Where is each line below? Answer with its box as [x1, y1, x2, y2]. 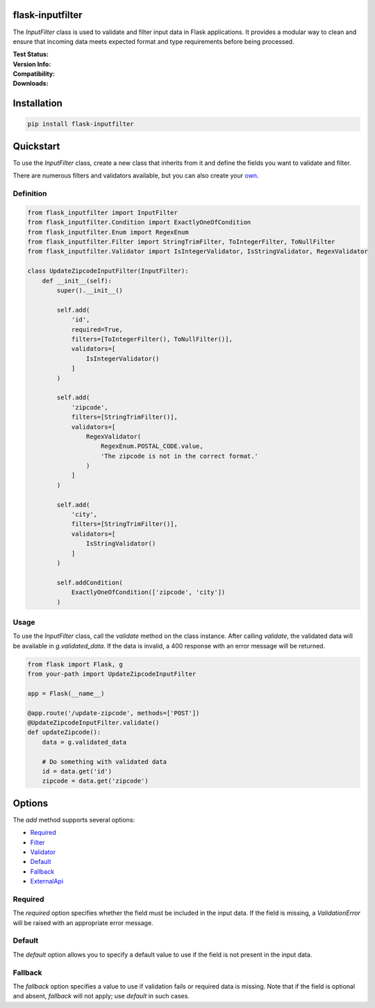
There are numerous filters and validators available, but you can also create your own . [12, 171, 259, 180]
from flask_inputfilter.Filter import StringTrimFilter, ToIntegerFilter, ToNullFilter [27, 238, 335, 246]
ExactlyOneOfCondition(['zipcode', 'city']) [71, 589, 226, 596]
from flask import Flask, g [27, 660, 123, 668]
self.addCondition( [56, 578, 123, 586]
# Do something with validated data [42, 758, 167, 765]
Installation [12, 97, 62, 109]
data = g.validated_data [42, 738, 127, 746]
